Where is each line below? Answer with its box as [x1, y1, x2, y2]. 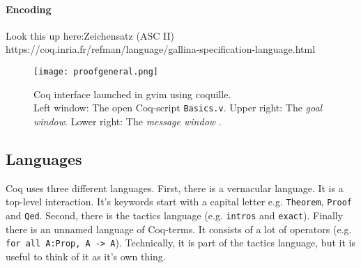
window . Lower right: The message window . [33, 113, 222, 128]
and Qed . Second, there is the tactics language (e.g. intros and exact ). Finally [6, 207, 344, 222]
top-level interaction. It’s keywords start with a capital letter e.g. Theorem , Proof [6, 194, 352, 209]
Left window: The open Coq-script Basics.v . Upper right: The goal [33, 100, 323, 115]
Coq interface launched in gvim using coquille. [33, 86, 231, 101]
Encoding [6, 1, 52, 16]
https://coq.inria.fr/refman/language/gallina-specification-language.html [6, 42, 316, 56]
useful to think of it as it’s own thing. [6, 249, 166, 263]
